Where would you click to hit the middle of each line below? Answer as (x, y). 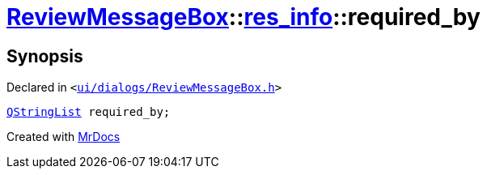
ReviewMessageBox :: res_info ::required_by (243, 17)
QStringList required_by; (89, 112)
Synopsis (45, 56)
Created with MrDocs (64, 137)
